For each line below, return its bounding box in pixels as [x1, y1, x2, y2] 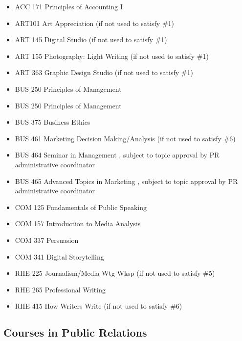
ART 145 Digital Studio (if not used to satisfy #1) [15, 34, 167, 45]
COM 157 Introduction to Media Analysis [15, 218, 141, 229]
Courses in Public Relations [3, 325, 147, 340]
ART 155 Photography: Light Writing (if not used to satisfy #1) [15, 51, 209, 61]
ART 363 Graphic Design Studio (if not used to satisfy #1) [15, 67, 193, 78]
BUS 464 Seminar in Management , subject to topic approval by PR [15, 150, 220, 160]
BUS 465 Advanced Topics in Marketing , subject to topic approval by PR [15, 176, 238, 186]
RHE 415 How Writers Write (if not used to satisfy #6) [15, 301, 182, 311]
